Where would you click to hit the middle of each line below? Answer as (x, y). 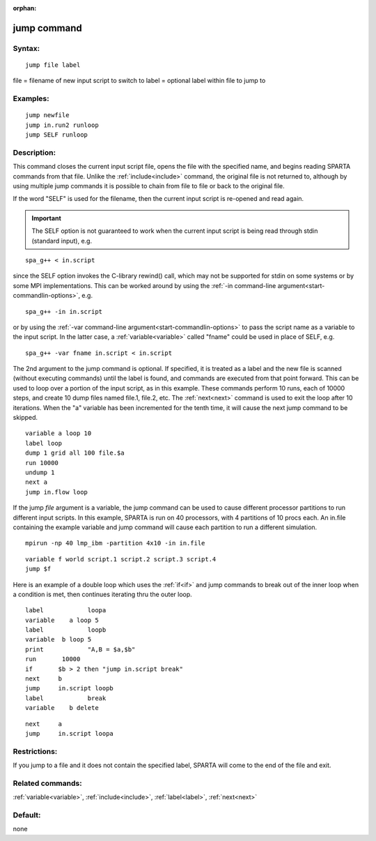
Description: (34, 152)
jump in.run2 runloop (62, 125)
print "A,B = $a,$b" (80, 649)
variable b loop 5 (58, 639)
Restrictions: (35, 751)
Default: (27, 815)
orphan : (25, 8)
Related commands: (48, 783)
